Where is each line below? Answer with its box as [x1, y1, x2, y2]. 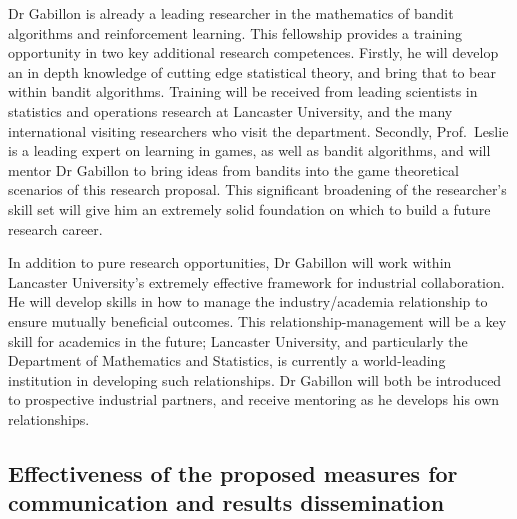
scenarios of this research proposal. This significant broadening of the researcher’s [8, 179, 507, 200]
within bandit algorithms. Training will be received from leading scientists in [8, 81, 478, 102]
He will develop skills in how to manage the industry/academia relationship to [8, 291, 488, 312]
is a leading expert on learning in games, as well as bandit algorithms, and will [8, 140, 491, 161]
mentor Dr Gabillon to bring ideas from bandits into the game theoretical [8, 159, 459, 180]
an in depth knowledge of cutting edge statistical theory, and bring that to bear [8, 61, 496, 82]
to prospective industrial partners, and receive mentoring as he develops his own [8, 389, 500, 410]
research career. [8, 218, 103, 239]
